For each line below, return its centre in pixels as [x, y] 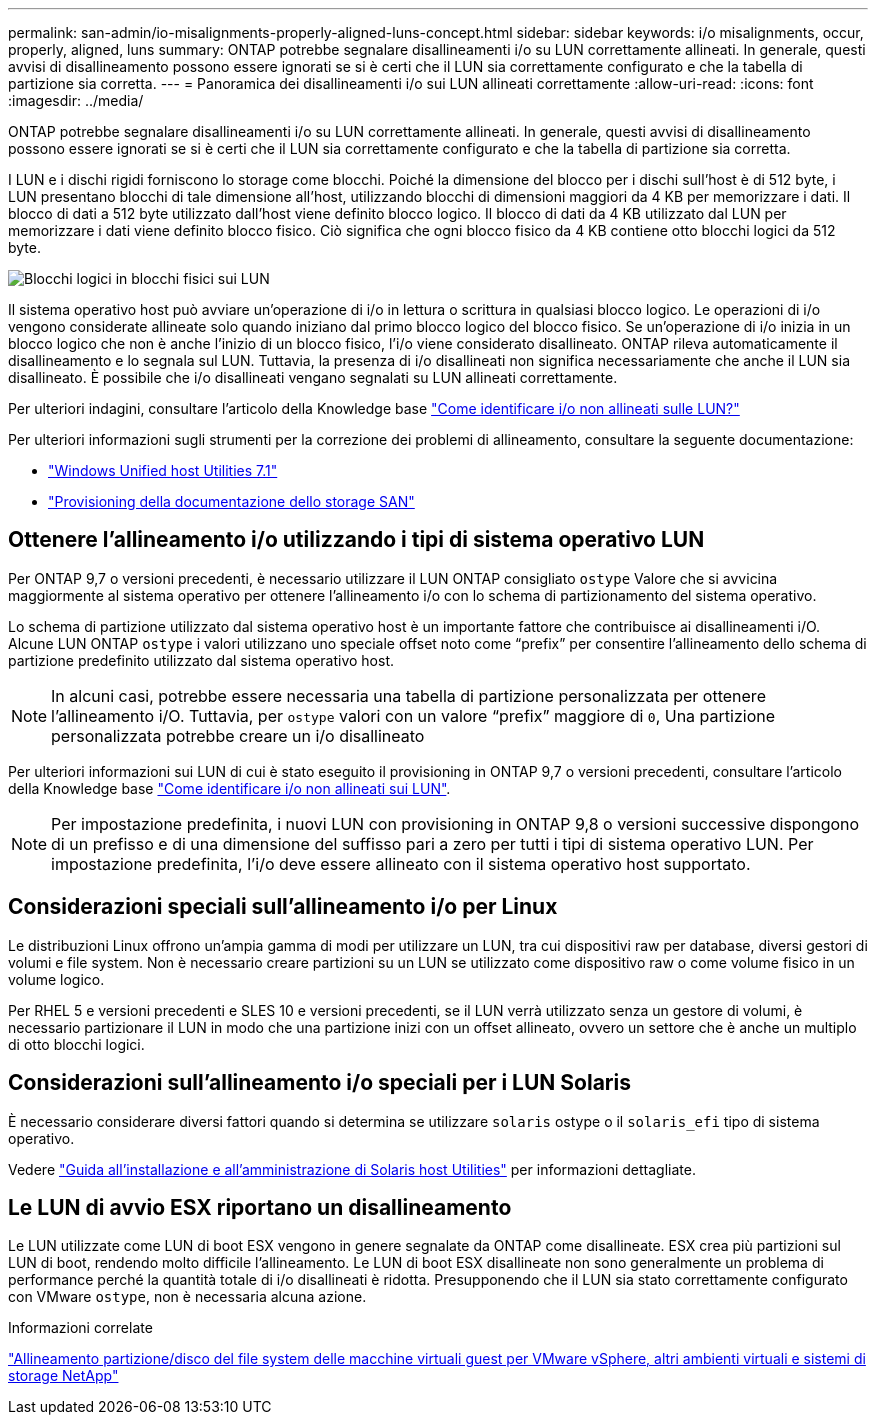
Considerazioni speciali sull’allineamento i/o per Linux [283, 907]
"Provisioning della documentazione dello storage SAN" [231, 501]
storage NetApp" [63, 1376]
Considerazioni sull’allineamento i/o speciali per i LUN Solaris [319, 1083]
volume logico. [56, 979]
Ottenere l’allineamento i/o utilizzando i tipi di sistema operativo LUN [356, 540]
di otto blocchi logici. [76, 1044]
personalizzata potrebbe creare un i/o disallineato [238, 735]
